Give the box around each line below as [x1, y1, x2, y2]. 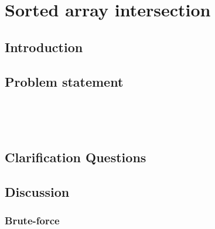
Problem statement [5, 72, 124, 90]
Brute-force [5, 213, 60, 228]
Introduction [5, 37, 83, 56]
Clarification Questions [5, 148, 146, 166]
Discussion [5, 182, 70, 200]
